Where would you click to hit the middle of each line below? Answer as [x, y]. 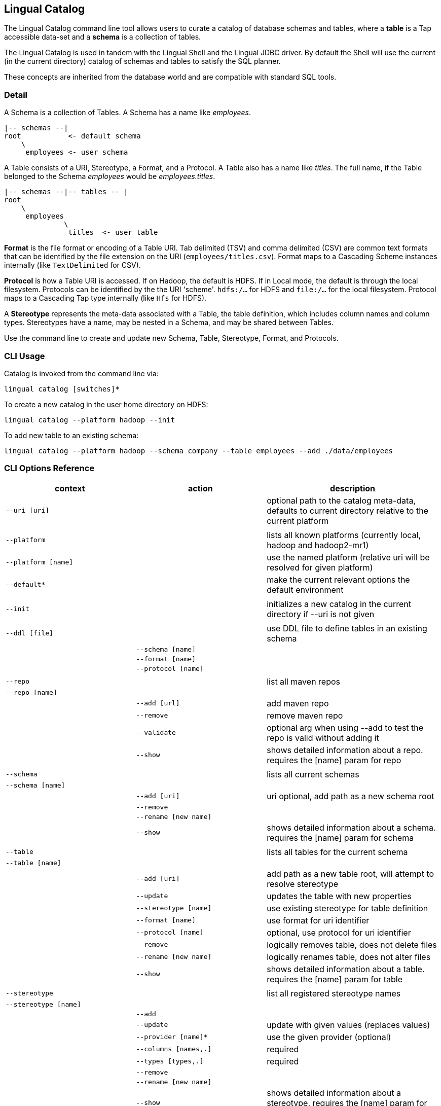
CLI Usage [25, 356]
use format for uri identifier [318, 920]
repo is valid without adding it [323, 738]
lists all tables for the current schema [337, 852]
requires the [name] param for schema [340, 837]
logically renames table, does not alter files [349, 957]
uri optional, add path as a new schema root [351, 796]
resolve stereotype [302, 884]
